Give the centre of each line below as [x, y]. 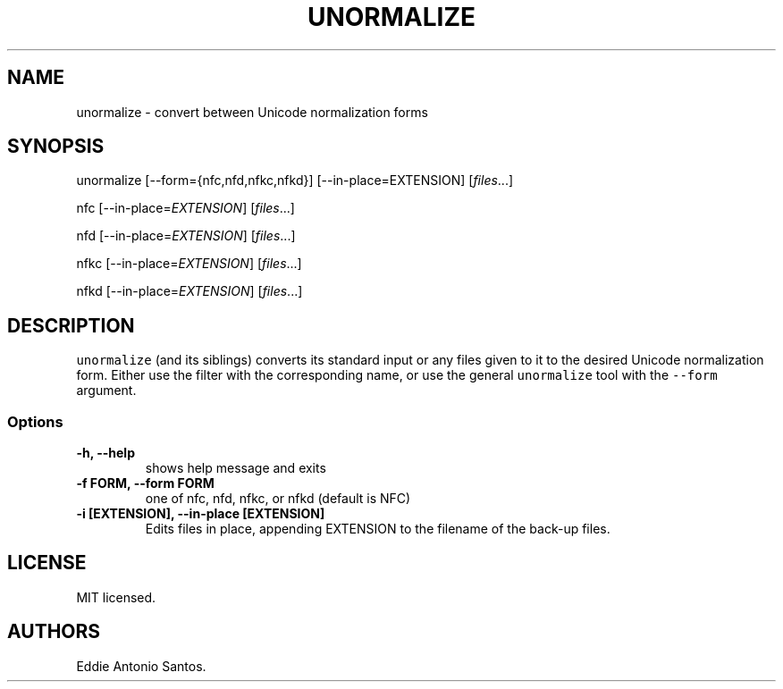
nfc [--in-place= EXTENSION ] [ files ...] [185, 208]
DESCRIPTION [71, 325]
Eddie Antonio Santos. [141, 666]
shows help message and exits [236, 468]
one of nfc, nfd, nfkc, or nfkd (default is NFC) [278, 499]
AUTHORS [54, 632]
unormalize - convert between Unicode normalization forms [252, 112]
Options [35, 421]
